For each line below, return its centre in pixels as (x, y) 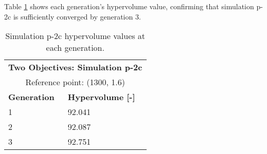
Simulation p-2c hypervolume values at (75, 36)
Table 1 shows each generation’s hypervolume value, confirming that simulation (129, 6)
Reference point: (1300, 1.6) (75, 82)
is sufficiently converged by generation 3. (77, 16)
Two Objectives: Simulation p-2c (75, 67)
